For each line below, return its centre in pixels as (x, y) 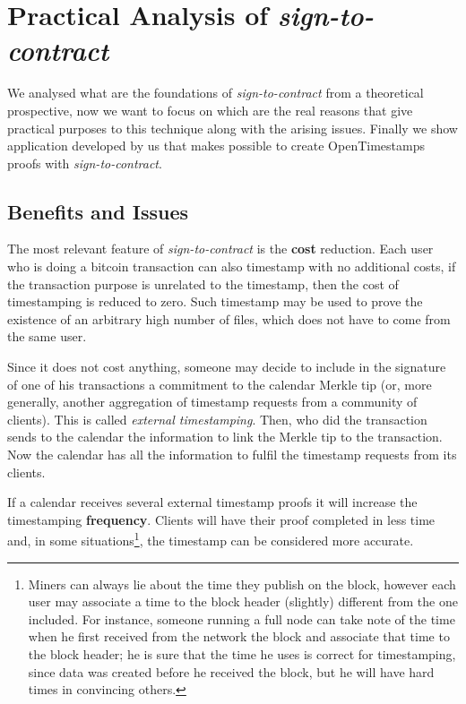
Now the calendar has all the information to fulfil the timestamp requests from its (232, 455)
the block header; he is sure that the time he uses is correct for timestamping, (242, 654)
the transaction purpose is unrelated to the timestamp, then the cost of (203, 283)
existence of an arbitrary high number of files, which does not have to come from (229, 318)
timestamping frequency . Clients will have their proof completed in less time (221, 519)
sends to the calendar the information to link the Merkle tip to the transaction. (225, 437)
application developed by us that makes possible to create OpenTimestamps (216, 146)
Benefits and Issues (98, 211)
